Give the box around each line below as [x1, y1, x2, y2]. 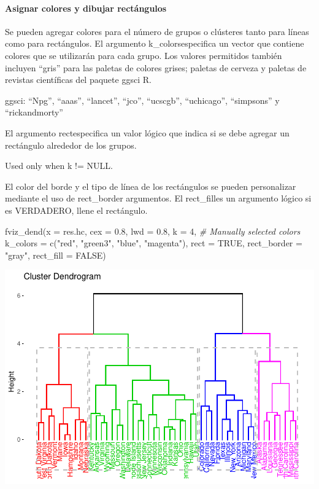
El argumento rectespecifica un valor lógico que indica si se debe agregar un [5, 126, 290, 139]
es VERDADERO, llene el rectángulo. [5, 203, 148, 216]
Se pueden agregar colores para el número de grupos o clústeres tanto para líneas [5, 25, 309, 37]
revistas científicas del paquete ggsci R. [5, 73, 152, 86]
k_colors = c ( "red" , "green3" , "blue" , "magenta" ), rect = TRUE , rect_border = [5, 237, 302, 249]
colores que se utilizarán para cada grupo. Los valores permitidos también [5, 49, 282, 61]
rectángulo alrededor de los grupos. [5, 138, 137, 151]
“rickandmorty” [5, 106, 63, 119]
